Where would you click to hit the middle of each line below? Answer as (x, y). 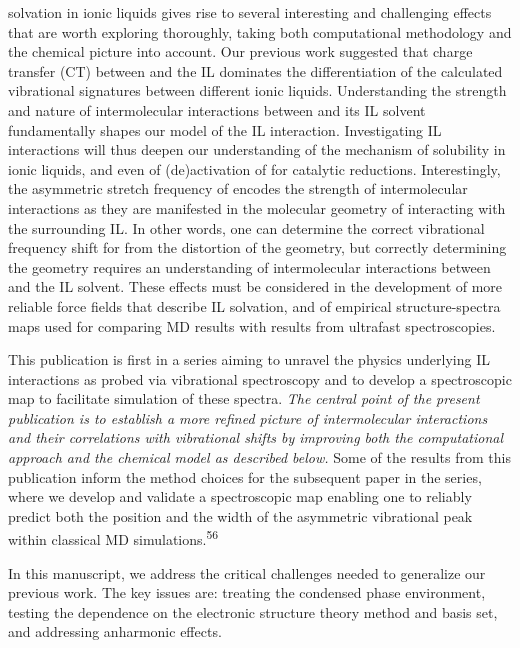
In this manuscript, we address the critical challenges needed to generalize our (247, 572)
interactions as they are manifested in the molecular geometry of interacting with (257, 207)
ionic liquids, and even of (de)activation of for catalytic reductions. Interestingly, (254, 168)
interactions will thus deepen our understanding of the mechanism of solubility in (257, 149)
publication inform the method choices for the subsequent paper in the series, (245, 476)
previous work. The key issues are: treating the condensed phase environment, (247, 592)
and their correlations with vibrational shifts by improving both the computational (256, 437)
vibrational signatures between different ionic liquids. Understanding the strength (257, 90)
